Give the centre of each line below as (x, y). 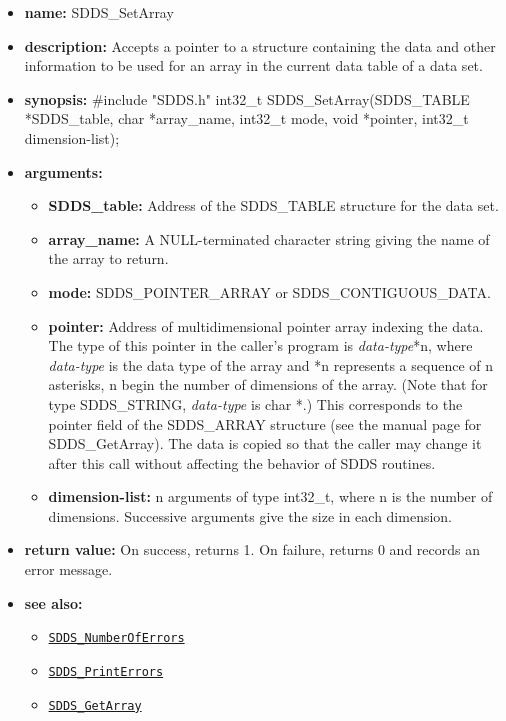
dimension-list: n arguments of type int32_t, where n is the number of (270, 496)
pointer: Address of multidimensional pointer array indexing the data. (266, 325)
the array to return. (108, 258)
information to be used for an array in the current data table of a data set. (253, 65)
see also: (53, 602)
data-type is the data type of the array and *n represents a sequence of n (270, 364)
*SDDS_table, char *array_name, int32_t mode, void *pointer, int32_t (246, 118)
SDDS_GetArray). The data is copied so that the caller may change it (265, 443)
